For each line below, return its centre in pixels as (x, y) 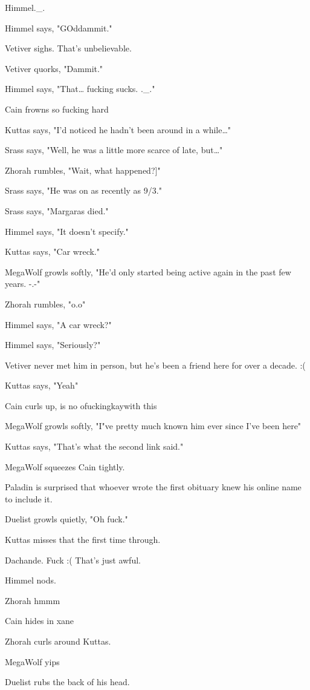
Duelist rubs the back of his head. (67, 682)
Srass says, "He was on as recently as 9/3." (83, 190)
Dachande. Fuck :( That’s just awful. (73, 560)
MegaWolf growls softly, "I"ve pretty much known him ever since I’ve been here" (153, 426)
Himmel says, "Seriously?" (53, 345)
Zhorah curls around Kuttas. (58, 641)
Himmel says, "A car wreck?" (58, 324)
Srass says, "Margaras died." (57, 210)
